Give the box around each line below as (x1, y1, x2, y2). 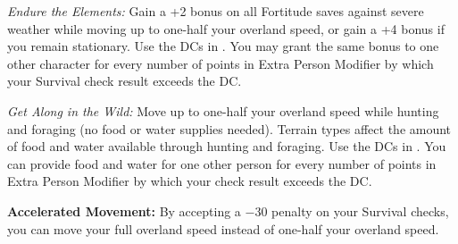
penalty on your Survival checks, (271, 201, 449, 220)
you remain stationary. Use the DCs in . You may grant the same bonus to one (7, 37, 439, 55)
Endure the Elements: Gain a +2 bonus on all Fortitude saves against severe (7, 2, 424, 20)
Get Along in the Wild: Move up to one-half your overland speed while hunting (7, 101, 439, 120)
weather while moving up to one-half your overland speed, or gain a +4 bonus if (7, 19, 445, 38)
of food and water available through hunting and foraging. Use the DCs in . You (7, 137, 446, 156)
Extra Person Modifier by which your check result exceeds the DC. (7, 172, 372, 190)
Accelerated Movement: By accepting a (7, 201, 241, 220)
